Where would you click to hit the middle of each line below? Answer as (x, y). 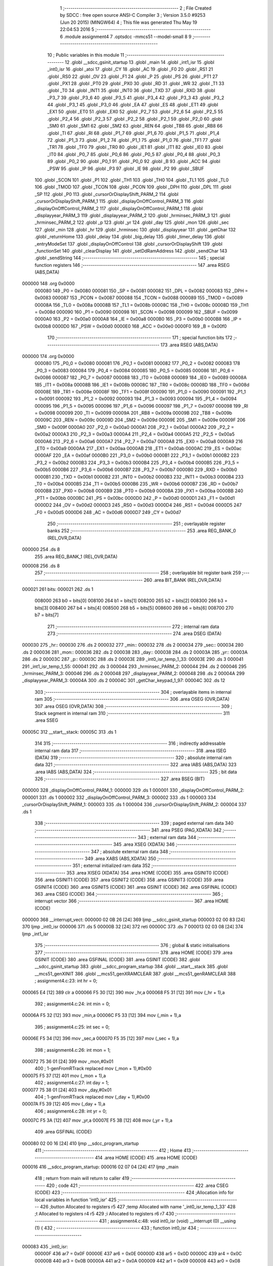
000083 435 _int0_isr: (45, 1246)
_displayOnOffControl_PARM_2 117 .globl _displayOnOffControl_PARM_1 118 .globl (119, 208)
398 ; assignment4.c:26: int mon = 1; (73, 1050)
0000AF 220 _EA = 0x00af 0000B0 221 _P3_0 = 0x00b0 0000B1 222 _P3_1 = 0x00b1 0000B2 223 (137, 455)
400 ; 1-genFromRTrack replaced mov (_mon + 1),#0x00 (93, 1069)
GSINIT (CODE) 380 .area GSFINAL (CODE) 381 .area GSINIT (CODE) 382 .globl (117, 960)
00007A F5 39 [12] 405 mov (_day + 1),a (64, 1104)
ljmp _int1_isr (35, 934)
